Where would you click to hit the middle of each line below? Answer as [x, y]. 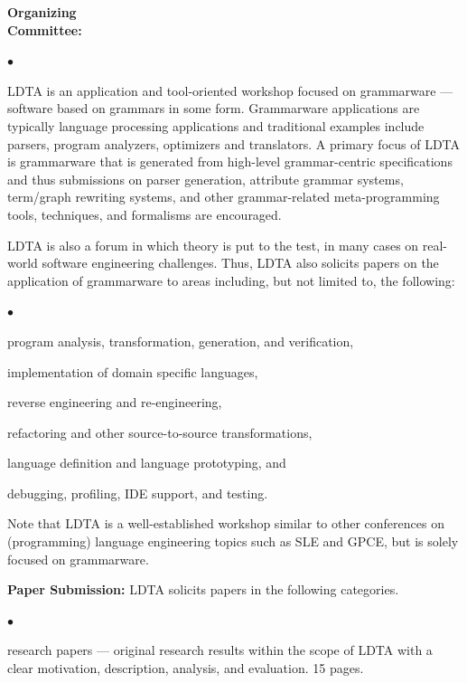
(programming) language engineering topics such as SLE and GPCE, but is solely [233, 541]
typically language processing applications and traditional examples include [216, 125]
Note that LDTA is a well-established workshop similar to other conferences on [226, 523]
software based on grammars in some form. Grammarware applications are [214, 108]
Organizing [42, 12]
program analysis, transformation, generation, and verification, [181, 341]
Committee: [45, 29]
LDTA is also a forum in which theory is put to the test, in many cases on [213, 245]
